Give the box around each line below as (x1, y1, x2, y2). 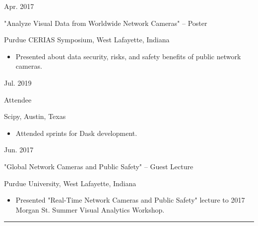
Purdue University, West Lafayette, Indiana (4, 178, 136, 188)
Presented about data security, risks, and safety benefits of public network (15, 51, 241, 61)
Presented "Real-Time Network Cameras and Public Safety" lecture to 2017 (15, 195, 245, 205)
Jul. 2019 (4, 77, 32, 88)
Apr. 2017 (4, 1, 34, 11)
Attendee (4, 94, 32, 105)
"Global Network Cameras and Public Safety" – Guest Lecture (4, 161, 193, 171)
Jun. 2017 (4, 144, 34, 155)
